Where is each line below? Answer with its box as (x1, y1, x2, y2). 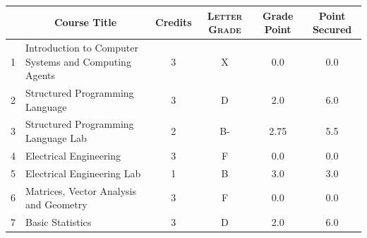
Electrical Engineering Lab (25, 165, 141, 180)
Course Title (54, 15, 117, 30)
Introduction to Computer (25, 40, 138, 54)
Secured (312, 22, 352, 37)
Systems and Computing (25, 54, 131, 69)
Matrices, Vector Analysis (25, 183, 137, 198)
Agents (25, 68, 56, 83)
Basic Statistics (25, 214, 92, 229)
